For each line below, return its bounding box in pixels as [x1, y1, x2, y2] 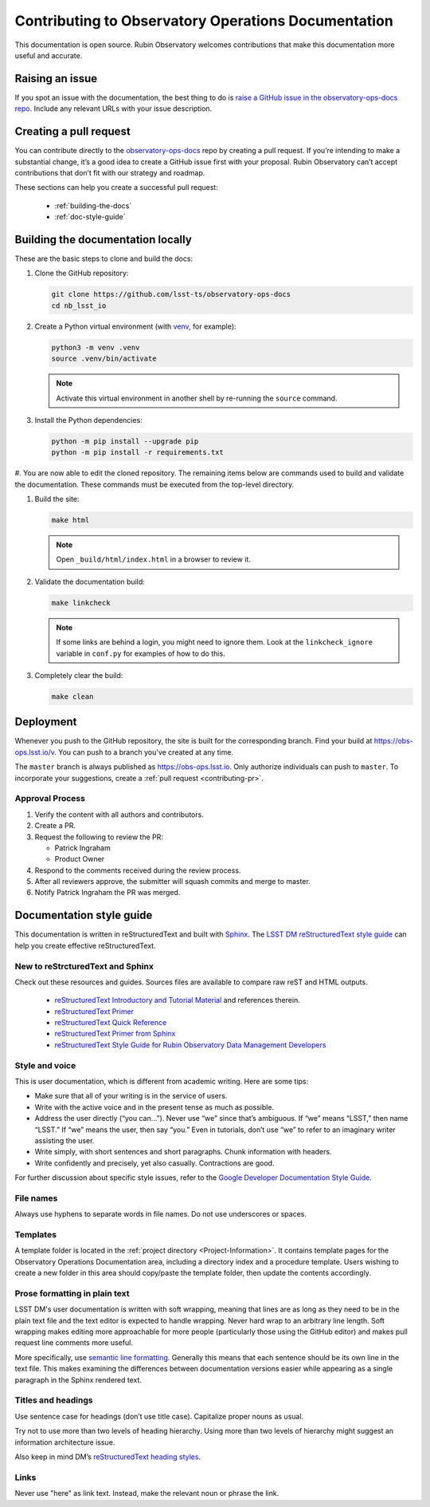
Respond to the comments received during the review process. [34, 866, 241, 875]
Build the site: [34, 495, 80, 504]
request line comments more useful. [14, 1338, 133, 1347]
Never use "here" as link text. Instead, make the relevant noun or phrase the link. [14, 1489, 279, 1498]
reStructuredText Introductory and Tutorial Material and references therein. [54, 996, 300, 1005]
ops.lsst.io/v [14, 747, 55, 757]
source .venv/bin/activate [51, 354, 157, 363]
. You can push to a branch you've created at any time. [54, 747, 234, 757]
